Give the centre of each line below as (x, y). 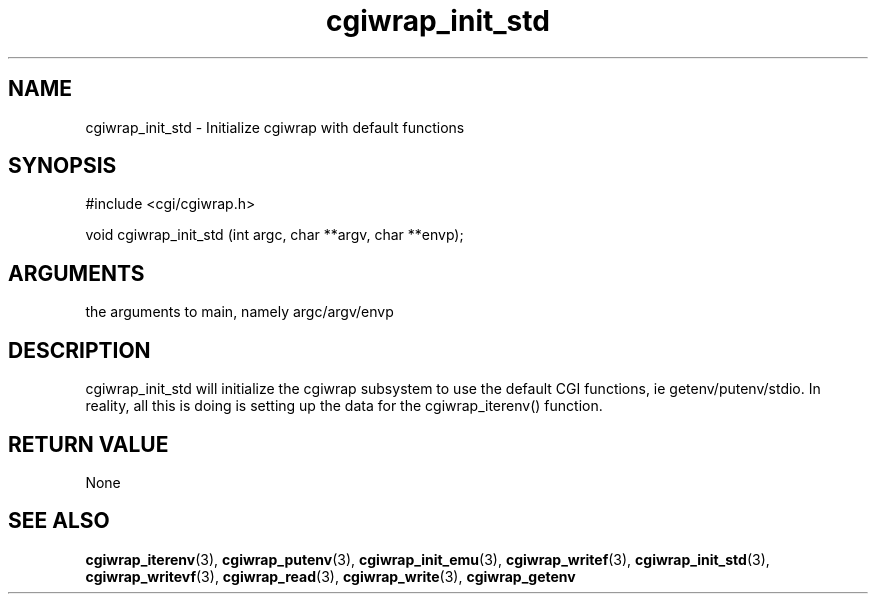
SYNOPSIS (62, 166)
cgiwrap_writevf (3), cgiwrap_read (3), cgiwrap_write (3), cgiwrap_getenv (330, 576)
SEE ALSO (59, 521)
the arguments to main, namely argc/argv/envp (239, 312)
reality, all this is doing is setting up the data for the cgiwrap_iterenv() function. (344, 406)
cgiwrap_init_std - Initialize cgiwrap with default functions (275, 127)
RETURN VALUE (88, 444)
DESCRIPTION (79, 350)
